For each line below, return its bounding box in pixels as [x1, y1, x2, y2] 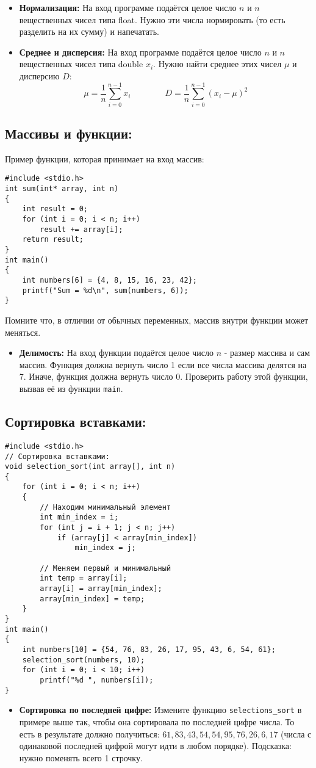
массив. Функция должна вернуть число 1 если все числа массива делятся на [19, 358, 307, 371]
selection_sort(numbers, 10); [22, 655, 145, 664]
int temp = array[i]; [40, 574, 127, 583]
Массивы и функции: [5, 124, 132, 143]
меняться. [5, 325, 41, 338]
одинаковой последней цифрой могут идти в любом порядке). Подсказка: [19, 739, 292, 752]
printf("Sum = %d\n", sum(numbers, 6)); [22, 286, 189, 295]
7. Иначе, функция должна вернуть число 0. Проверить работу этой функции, [19, 370, 308, 383]
